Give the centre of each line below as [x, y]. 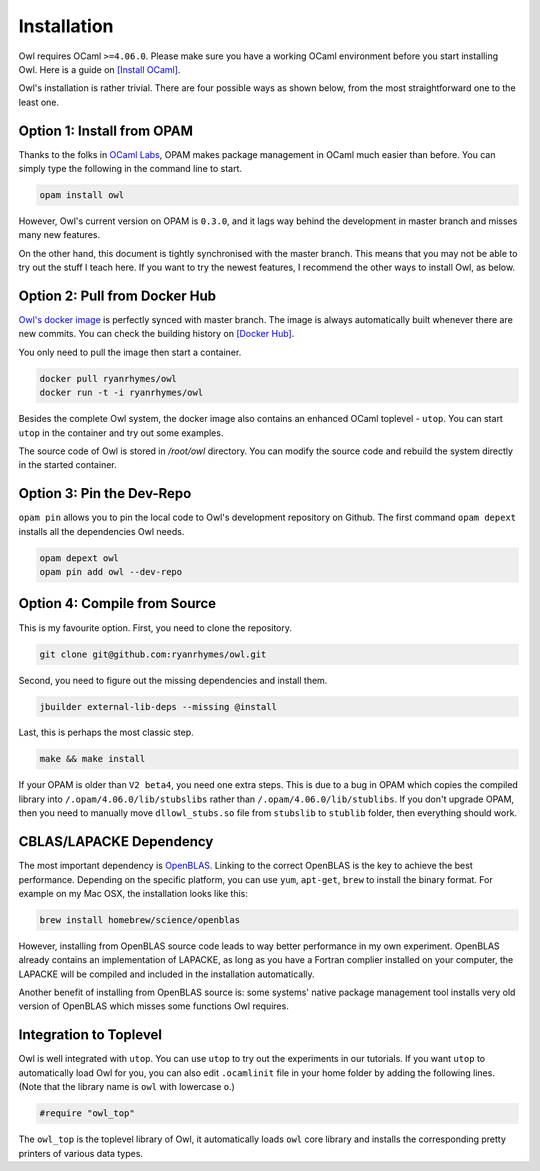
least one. [39, 102]
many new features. [59, 235]
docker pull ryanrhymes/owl [108, 378]
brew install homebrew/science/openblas [139, 919]
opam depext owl [79, 558]
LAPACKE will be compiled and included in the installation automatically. [166, 974]
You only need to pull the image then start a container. [130, 352]
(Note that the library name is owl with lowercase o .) [126, 1087]
